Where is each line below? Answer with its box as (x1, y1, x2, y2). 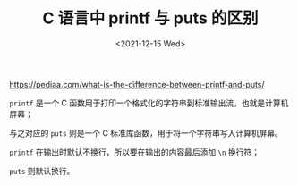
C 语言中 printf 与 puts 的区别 (42, 8, 259, 29)
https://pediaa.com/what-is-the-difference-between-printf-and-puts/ (9, 79, 266, 89)
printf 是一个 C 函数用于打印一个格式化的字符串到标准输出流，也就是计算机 (9, 97, 289, 108)
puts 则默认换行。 (9, 165, 75, 176)
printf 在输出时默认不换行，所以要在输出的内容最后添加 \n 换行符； (9, 147, 260, 157)
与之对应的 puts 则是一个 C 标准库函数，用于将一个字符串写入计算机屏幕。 (9, 127, 284, 139)
